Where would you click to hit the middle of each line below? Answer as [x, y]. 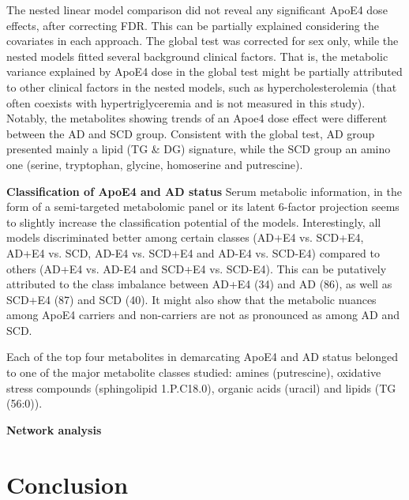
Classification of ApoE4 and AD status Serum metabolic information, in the [204, 191]
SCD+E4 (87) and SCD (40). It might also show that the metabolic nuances [191, 299]
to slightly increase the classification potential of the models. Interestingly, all [194, 222]
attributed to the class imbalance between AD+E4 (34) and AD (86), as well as [199, 284]
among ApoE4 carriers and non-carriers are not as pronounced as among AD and [203, 315]
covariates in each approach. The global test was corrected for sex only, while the [203, 41]
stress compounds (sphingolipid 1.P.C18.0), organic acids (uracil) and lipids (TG [201, 387]
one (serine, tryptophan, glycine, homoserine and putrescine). [155, 164]
